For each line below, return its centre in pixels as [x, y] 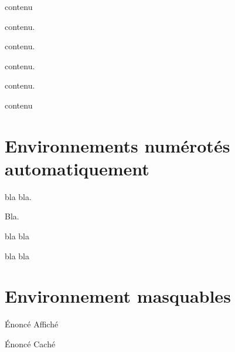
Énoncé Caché [30, 343]
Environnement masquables [118, 296]
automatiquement [77, 168]
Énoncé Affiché [32, 324]
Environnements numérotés [117, 145]
